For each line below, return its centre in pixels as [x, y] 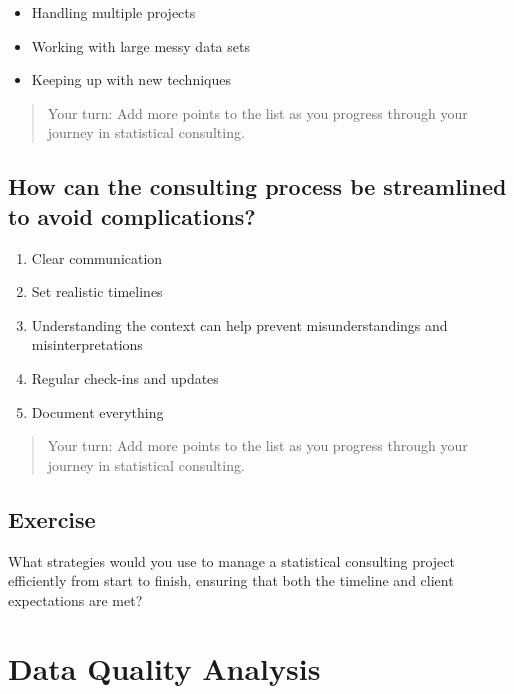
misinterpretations [87, 344]
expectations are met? [75, 599]
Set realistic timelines [97, 291]
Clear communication [97, 257]
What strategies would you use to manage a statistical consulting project [231, 560]
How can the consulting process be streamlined [257, 186]
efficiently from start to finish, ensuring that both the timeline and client [231, 580]
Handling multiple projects [113, 12]
